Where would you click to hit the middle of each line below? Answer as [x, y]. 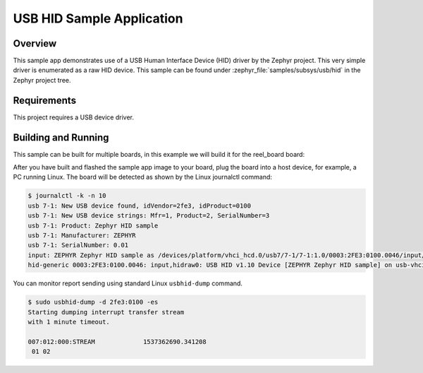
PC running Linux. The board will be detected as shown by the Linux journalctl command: [143, 177]
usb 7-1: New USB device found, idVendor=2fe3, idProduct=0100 [140, 206]
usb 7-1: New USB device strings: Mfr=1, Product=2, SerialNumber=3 [149, 216]
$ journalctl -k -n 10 [67, 196]
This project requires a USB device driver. [73, 117]
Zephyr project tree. [42, 80]
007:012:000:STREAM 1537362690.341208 [117, 342]
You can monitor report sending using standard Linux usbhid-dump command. [128, 283]
